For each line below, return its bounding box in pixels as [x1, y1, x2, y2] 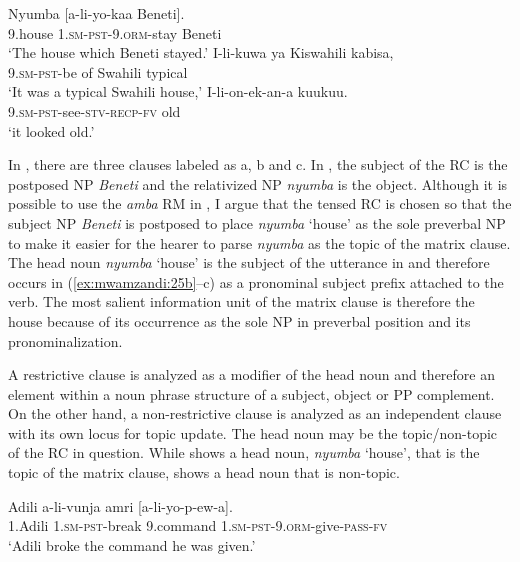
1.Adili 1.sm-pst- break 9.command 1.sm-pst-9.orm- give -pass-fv [8, 515, 388, 536]
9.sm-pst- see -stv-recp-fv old [8, 100, 181, 121]
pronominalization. [8, 330, 123, 351]
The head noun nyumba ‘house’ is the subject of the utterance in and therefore [8, 252, 490, 273]
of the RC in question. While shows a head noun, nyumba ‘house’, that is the [8, 442, 480, 463]
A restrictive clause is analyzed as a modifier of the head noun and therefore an [8, 364, 495, 385]
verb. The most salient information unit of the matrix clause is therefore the [8, 291, 475, 312]
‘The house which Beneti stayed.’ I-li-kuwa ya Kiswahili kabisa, [8, 42, 394, 63]
